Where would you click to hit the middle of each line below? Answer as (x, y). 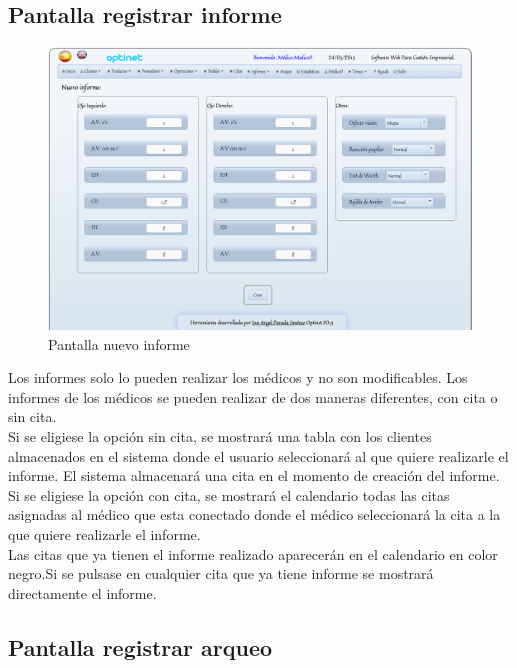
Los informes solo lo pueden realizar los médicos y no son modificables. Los (238, 377)
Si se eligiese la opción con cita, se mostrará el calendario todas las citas (229, 494)
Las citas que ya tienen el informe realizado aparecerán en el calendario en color (253, 553)
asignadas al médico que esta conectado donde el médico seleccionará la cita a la (254, 514)
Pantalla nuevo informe (119, 343)
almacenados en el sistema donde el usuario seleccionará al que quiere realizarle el (258, 455)
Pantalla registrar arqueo (140, 646)
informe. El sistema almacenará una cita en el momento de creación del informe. (254, 475)
